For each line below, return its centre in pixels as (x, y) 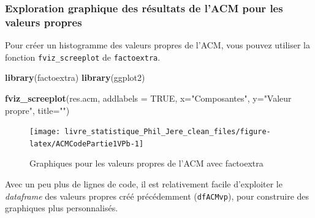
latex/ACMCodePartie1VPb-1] (87, 144)
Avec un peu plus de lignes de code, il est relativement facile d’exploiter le (144, 184)
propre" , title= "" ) (37, 110)
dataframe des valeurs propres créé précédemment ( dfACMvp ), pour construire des (157, 196)
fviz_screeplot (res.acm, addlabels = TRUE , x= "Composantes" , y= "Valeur (148, 98)
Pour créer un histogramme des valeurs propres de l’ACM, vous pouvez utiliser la (157, 45)
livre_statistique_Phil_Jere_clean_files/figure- (168, 132)
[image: (45, 132)
